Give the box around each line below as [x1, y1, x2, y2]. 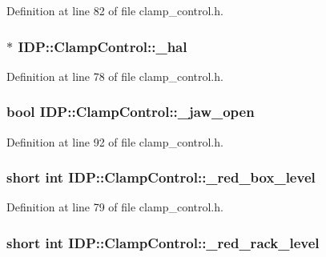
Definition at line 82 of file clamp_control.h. [6, 2, 223, 18]
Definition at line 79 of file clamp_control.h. [6, 199, 223, 215]
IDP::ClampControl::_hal [18, 36, 187, 56]
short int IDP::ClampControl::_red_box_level [6, 167, 316, 187]
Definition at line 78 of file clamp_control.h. [6, 67, 223, 84]
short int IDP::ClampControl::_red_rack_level [6, 232, 320, 252]
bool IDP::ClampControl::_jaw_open [6, 102, 255, 122]
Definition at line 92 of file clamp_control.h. [6, 133, 223, 150]
